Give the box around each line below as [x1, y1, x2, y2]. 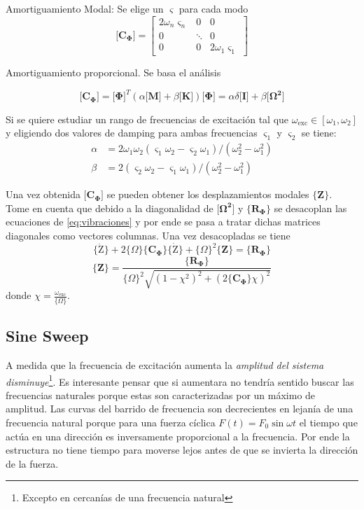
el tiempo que [299, 415, 358, 430]
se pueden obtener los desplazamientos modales [106, 187, 309, 202]
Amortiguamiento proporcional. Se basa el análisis [6, 65, 221, 80]
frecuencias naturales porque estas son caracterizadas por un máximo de [6, 387, 316, 402]
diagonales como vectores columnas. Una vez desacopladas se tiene [6, 228, 290, 243]
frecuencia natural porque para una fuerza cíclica [6, 415, 216, 430]
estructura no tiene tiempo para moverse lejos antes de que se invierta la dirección [6, 442, 358, 457]
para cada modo [178, 1, 248, 15]
